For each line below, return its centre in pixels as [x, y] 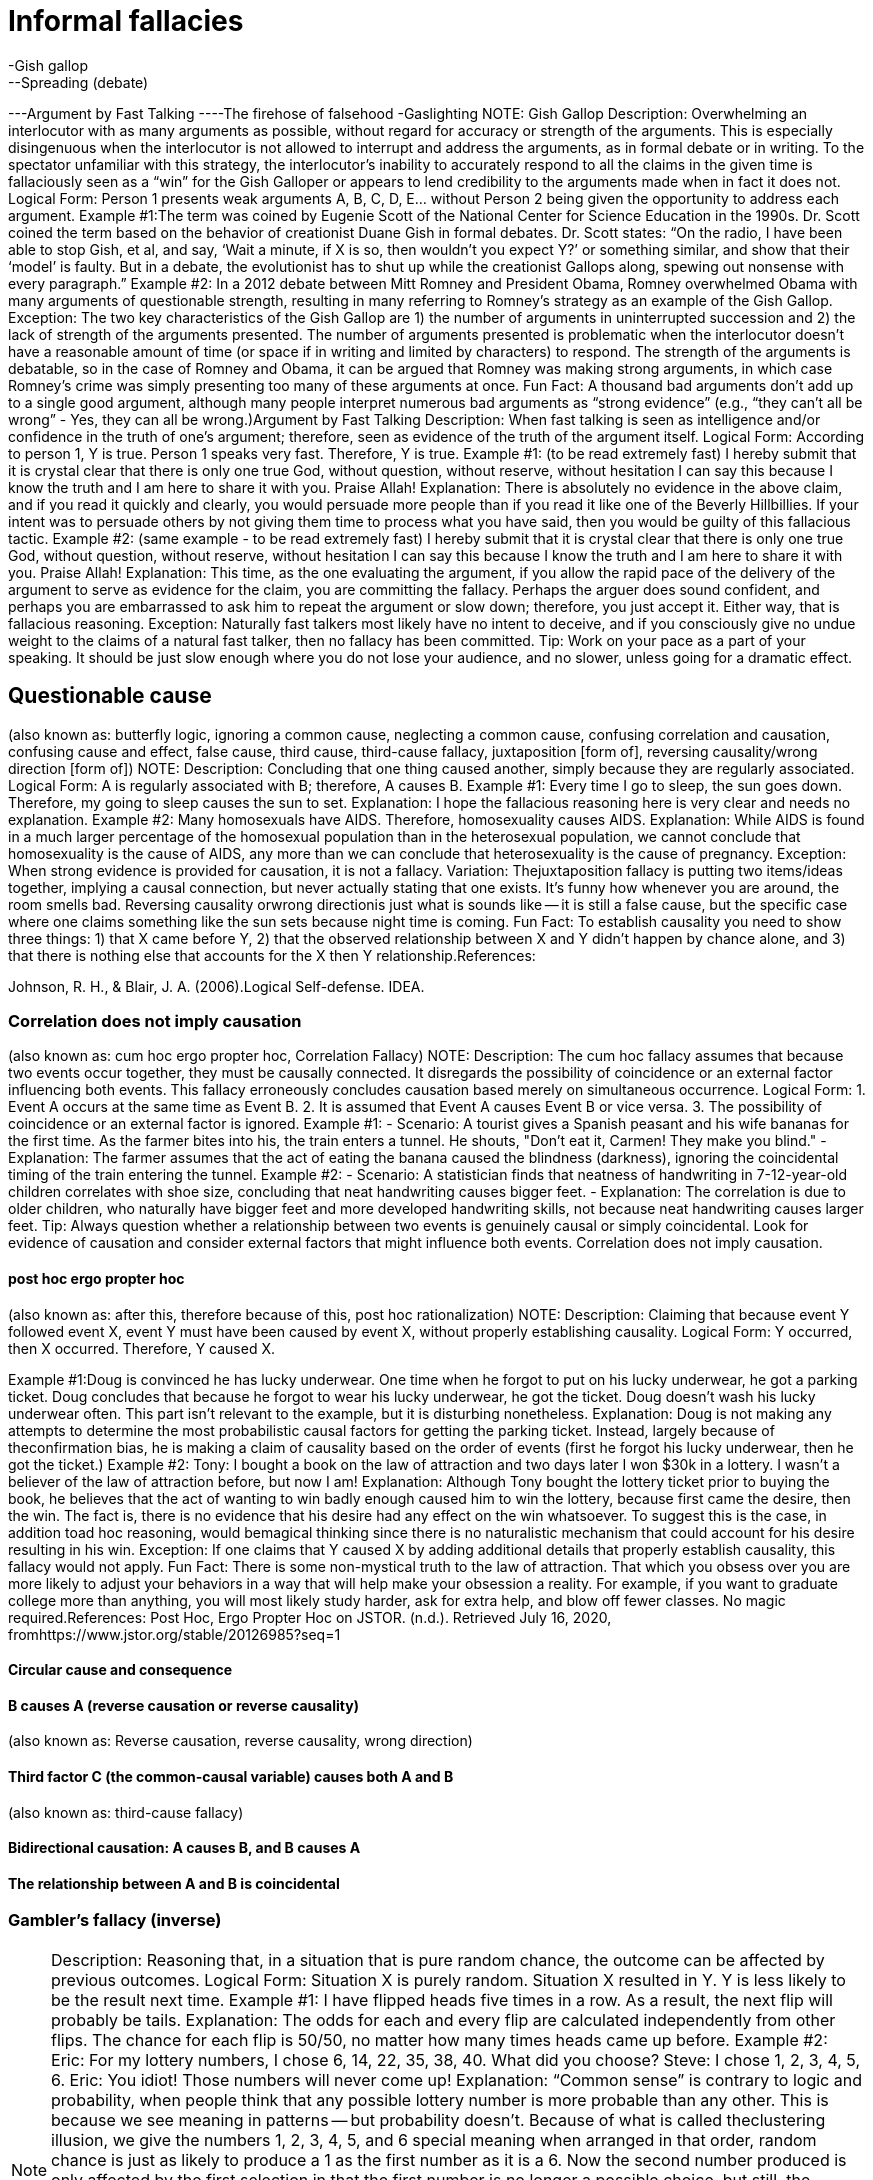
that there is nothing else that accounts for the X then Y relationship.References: [272, 955]
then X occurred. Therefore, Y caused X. [141, 1348]
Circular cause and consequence [120, 1670]
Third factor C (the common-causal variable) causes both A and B [231, 1776]
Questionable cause [110, 696]
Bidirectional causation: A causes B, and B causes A [184, 1848]
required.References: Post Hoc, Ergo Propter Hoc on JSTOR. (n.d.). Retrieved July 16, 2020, [310, 1617]
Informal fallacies [126, 21]
